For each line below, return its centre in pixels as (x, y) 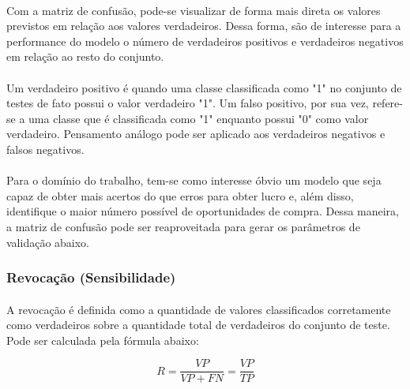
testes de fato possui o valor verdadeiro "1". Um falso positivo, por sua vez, (188, 103)
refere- (387, 103)
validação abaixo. (48, 242)
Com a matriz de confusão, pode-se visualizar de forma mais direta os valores (194, 10)
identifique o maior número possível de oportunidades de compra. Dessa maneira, (203, 211)
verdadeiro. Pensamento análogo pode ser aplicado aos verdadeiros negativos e (196, 134)
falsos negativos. (45, 149)
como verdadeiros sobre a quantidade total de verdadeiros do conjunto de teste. (198, 325)
